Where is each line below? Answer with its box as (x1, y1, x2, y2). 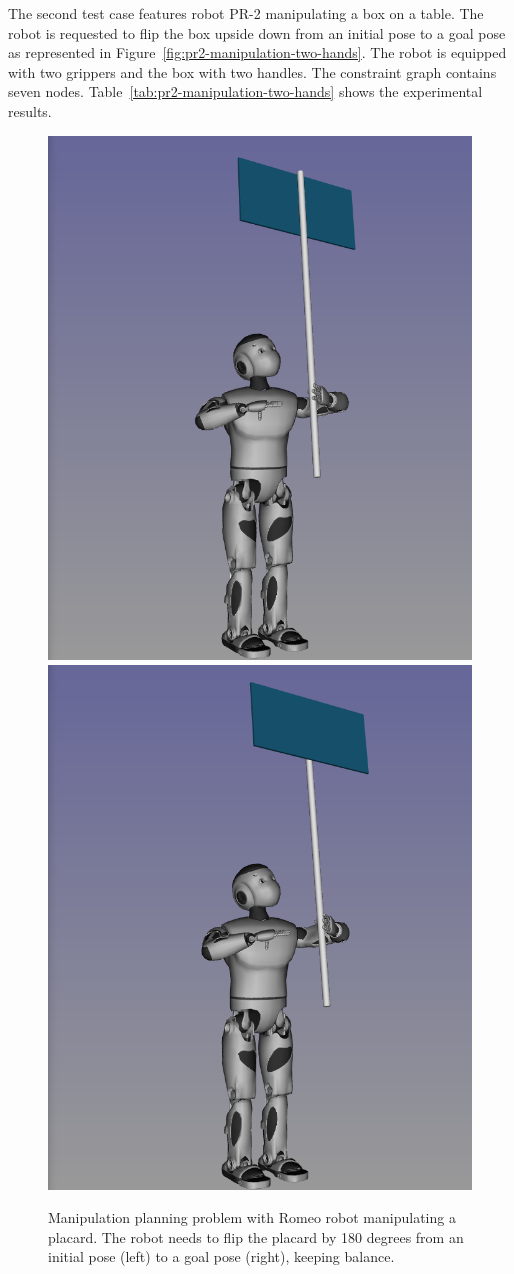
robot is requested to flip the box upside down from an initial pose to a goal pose (8, 22, 506, 43)
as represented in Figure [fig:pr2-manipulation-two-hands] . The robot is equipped (8, 42, 507, 63)
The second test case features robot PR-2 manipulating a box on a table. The (8, 3, 484, 23)
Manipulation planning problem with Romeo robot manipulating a (48, 1207, 456, 1228)
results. (8, 100, 52, 121)
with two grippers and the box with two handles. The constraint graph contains (8, 61, 497, 82)
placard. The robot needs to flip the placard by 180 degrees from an (48, 1226, 464, 1247)
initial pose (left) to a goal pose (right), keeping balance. (48, 1246, 395, 1267)
